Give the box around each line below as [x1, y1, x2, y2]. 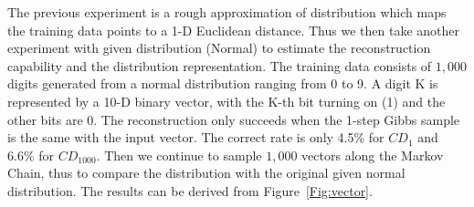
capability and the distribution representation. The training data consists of [7, 56, 432, 75]
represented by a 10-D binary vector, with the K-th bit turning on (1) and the [7, 91, 446, 110]
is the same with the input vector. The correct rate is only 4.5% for [7, 128, 384, 147]
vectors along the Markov [301, 145, 444, 164]
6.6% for [7, 145, 54, 164]
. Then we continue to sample [96, 145, 262, 164]
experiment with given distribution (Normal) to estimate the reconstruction [7, 38, 431, 57]
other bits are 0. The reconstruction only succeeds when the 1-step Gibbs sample [7, 109, 460, 129]
